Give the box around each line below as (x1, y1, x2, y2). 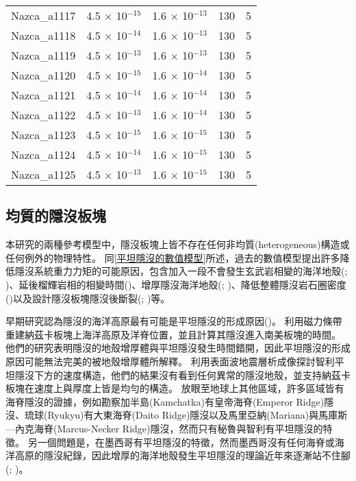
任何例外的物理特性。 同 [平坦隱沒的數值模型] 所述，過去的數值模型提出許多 (5, 250, 340, 264)
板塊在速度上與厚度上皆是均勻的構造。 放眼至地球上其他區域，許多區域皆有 (5, 381, 344, 395)
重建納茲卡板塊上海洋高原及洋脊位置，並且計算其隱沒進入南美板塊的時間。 (5, 327, 341, 341)
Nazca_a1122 (11, 107, 76, 123)
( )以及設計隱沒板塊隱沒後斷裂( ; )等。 (5, 291, 170, 305)
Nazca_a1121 (11, 87, 76, 103)
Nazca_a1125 (11, 166, 76, 182)
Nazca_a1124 (11, 147, 76, 162)
